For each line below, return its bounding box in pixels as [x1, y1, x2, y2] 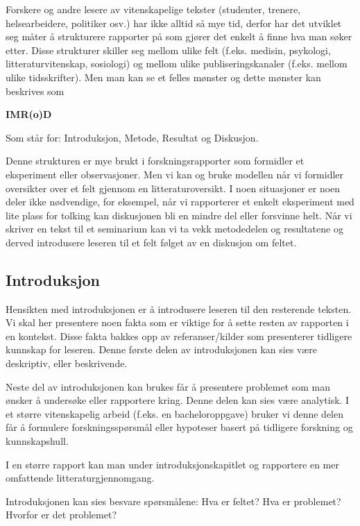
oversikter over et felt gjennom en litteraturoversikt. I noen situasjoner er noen [6, 180, 341, 195]
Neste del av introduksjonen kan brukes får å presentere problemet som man [6, 379, 331, 393]
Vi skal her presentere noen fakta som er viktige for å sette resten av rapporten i [6, 315, 349, 330]
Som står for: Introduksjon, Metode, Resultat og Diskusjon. [6, 130, 259, 144]
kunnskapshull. [6, 434, 69, 448]
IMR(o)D [6, 107, 52, 121]
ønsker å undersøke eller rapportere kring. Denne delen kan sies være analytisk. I [6, 393, 350, 407]
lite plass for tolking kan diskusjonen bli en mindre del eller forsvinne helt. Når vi [6, 207, 352, 222]
